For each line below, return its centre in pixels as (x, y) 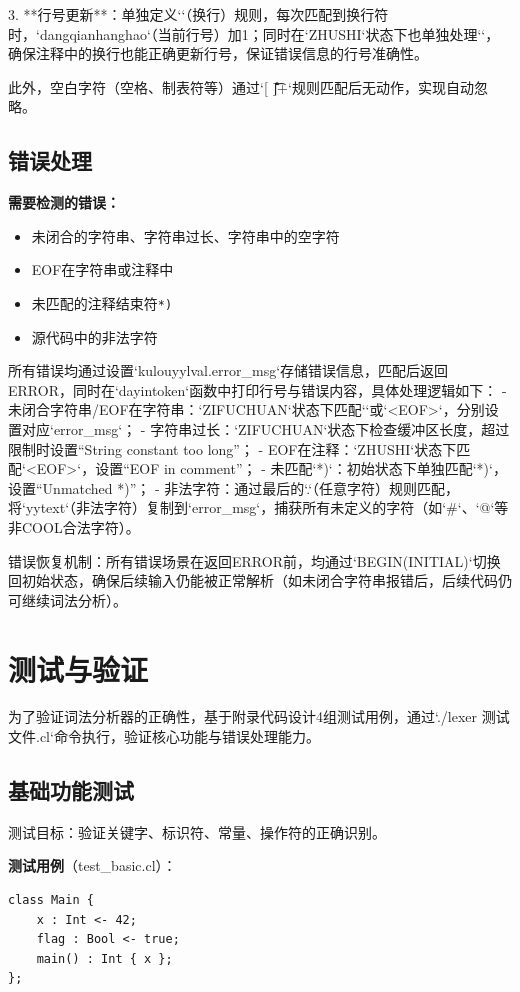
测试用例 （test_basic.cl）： (92, 865)
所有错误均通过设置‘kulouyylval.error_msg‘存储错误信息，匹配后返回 (228, 370)
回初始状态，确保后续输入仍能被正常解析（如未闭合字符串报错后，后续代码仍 (260, 580)
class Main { (51, 900)
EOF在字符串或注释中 (102, 269)
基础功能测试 (71, 790)
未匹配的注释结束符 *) (102, 302)
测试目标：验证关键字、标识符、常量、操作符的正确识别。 (197, 831)
